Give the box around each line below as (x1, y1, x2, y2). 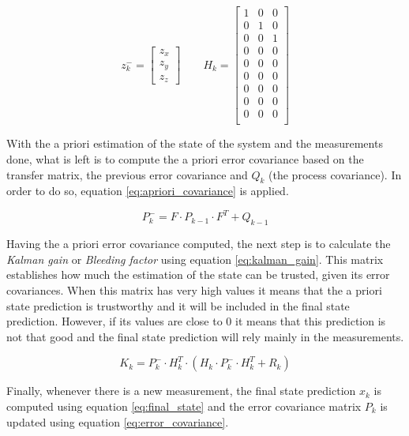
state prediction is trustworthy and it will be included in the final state (6, 297, 350, 314)
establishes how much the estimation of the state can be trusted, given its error (6, 266, 390, 283)
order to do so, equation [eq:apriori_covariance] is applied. (6, 182, 289, 199)
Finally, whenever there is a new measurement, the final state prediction (6, 382, 356, 399)
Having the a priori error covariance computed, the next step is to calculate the (6, 235, 391, 252)
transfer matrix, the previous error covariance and (6, 166, 248, 182)
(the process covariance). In (268, 166, 402, 182)
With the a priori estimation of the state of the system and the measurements (6, 135, 383, 152)
